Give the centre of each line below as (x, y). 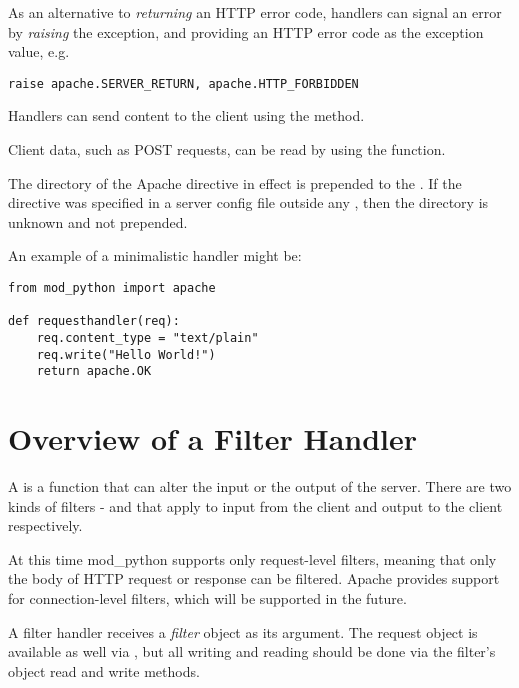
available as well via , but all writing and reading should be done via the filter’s (252, 651)
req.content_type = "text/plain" (147, 337)
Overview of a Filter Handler (213, 438)
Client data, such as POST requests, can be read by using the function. (227, 149)
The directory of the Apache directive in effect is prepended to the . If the (235, 182)
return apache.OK (94, 371)
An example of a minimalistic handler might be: (155, 255)
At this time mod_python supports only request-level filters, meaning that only (252, 558)
